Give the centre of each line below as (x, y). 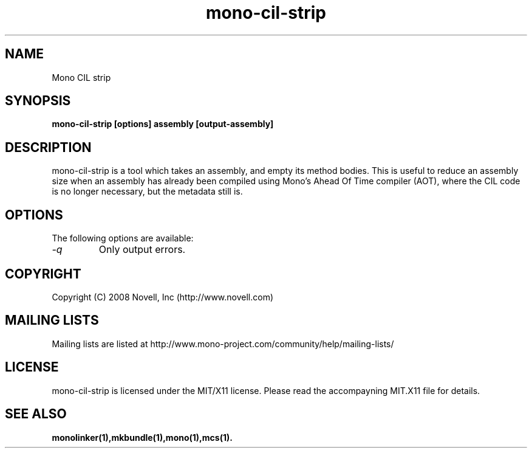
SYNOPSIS (38, 101)
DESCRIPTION (48, 147)
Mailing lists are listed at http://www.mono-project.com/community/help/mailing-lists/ (223, 344)
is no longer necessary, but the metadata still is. (147, 192)
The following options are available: (123, 238)
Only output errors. (142, 250)
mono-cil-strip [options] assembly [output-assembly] (163, 124)
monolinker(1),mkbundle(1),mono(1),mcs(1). (142, 437)
